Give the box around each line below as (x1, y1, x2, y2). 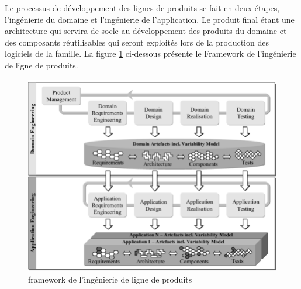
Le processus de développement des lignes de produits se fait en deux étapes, (5, 2, 280, 13)
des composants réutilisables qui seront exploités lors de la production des (5, 36, 269, 48)
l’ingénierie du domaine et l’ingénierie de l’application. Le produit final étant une (5, 13, 295, 25)
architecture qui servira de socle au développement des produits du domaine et (5, 25, 287, 37)
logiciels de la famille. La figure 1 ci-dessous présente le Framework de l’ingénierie (5, 47, 296, 60)
